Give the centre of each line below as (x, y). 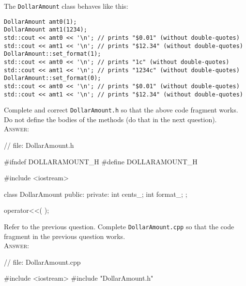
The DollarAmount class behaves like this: (66, 6)
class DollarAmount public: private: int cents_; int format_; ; (96, 194)
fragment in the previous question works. (65, 236)
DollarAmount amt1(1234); (46, 30)
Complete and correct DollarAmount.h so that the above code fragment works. (121, 110)
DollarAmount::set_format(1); (53, 54)
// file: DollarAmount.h (39, 145)
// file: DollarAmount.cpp (42, 262)
